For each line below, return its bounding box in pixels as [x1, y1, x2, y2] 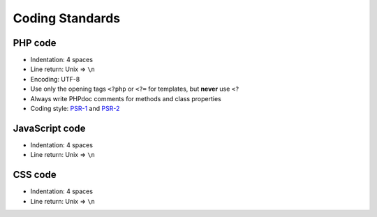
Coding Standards [13, 10, 121, 26]
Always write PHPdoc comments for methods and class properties [30, 94, 221, 103]
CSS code [13, 169, 57, 181]
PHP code [13, 37, 57, 49]
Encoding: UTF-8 [30, 75, 80, 83]
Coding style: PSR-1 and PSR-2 [30, 105, 120, 113]
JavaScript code [13, 122, 87, 134]
